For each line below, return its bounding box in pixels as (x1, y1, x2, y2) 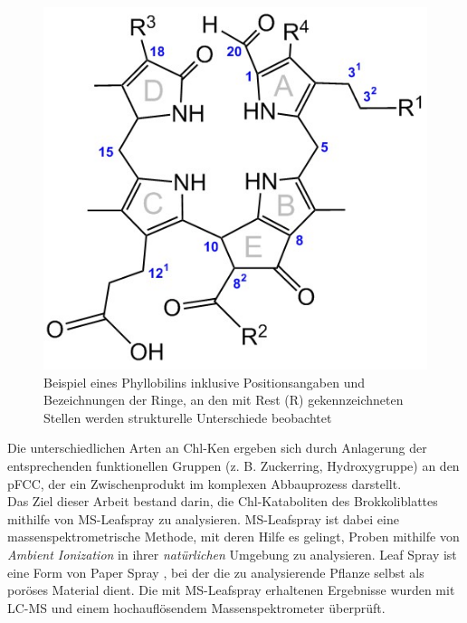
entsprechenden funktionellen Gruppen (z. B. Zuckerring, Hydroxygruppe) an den (7, 456, 460, 475)
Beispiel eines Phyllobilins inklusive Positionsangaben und (43, 372, 365, 391)
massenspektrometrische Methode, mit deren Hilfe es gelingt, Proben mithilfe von (7, 527, 460, 546)
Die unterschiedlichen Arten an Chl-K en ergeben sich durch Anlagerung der (7, 438, 427, 457)
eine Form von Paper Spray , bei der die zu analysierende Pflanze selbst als (7, 562, 424, 581)
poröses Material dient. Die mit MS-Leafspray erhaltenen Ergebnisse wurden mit (7, 580, 455, 599)
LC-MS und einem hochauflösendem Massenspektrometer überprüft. (7, 598, 386, 617)
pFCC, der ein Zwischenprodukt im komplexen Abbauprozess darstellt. (7, 474, 402, 493)
